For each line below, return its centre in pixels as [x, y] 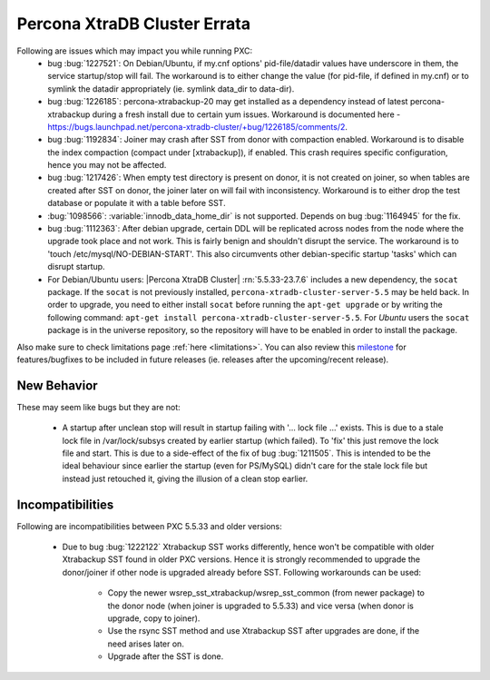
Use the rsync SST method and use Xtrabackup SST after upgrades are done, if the [264, 631]
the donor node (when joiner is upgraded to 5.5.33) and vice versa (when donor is [261, 606]
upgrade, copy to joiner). [154, 618]
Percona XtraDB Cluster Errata [134, 24]
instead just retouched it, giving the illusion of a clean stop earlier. [185, 478]
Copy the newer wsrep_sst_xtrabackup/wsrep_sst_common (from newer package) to [266, 593]
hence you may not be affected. [107, 165]
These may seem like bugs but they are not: [98, 407]
